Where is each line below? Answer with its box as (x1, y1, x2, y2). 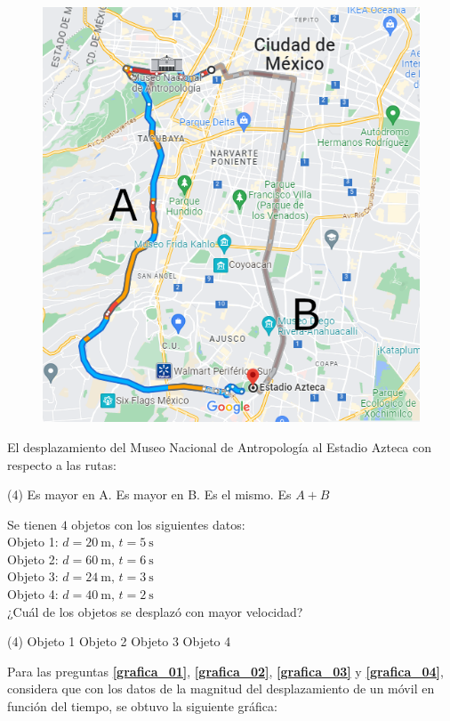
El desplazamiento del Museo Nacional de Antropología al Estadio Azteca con (7, 437, 432, 456)
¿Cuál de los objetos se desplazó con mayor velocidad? (7, 602, 303, 620)
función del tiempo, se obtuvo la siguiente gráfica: (7, 697, 277, 716)
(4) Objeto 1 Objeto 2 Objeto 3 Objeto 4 (7, 632, 231, 651)
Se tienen (7, 514, 57, 533)
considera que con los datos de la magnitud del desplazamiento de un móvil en (7, 679, 435, 698)
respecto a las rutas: (7, 455, 117, 474)
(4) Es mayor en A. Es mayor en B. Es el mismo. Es (7, 485, 292, 504)
